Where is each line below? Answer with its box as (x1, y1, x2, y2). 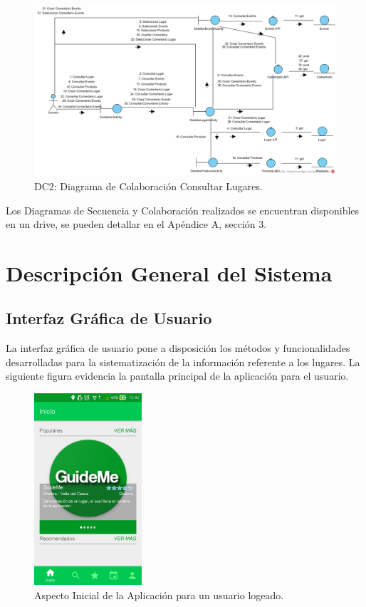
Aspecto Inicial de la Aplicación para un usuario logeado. (34, 587, 284, 602)
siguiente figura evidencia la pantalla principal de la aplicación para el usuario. (6, 368, 349, 383)
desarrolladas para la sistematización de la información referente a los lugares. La (6, 354, 360, 369)
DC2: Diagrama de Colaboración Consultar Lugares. (34, 178, 263, 193)
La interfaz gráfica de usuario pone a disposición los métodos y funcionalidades (6, 341, 350, 356)
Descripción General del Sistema (6, 258, 333, 287)
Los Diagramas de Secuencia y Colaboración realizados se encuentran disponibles (6, 202, 360, 217)
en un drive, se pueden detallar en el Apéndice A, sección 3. (6, 217, 267, 232)
